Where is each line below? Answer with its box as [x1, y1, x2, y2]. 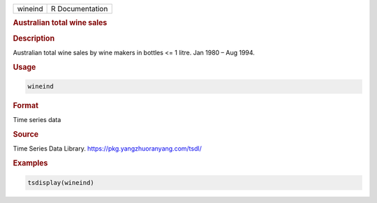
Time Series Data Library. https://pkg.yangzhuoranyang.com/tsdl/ [13, 144, 202, 153]
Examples [13, 158, 48, 168]
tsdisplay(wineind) [27, 179, 94, 186]
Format [13, 101, 38, 111]
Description [13, 33, 55, 43]
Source [13, 130, 39, 140]
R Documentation [51, 4, 108, 13]
